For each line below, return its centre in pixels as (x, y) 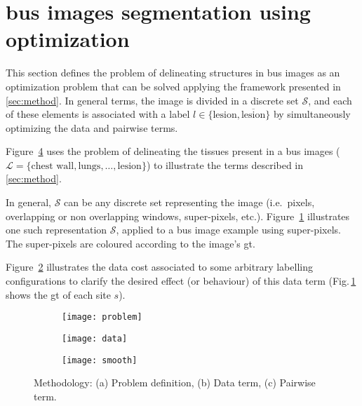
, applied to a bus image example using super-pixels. (228, 230)
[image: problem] (102, 317)
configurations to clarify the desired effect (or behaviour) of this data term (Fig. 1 (181, 281)
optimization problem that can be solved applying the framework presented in (173, 86)
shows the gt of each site (58, 294)
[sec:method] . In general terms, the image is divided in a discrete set (152, 100)
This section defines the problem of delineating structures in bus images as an (173, 73)
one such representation (56, 230)
